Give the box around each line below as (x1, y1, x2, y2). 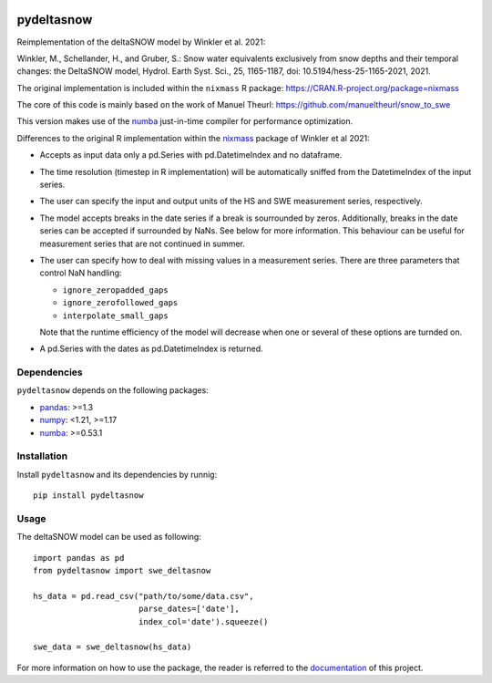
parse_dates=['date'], (138, 604, 241, 615)
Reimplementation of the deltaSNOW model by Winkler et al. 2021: (16, 36, 266, 47)
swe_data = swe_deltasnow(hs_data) (33, 642, 192, 652)
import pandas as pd (33, 553, 125, 563)
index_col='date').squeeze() (138, 616, 269, 626)
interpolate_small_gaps (62, 310, 169, 321)
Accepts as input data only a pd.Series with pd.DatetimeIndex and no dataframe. (39, 150, 343, 160)
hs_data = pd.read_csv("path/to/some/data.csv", (33, 591, 254, 601)
